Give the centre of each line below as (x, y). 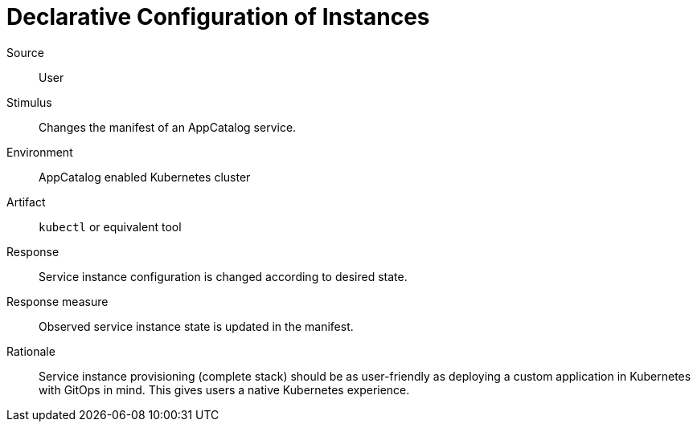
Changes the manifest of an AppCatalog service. (168, 127)
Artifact (26, 202)
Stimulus (29, 102)
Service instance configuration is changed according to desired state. (223, 276)
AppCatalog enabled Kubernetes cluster (145, 177)
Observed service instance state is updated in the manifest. (196, 326)
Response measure (57, 301)
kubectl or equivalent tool (110, 226)
